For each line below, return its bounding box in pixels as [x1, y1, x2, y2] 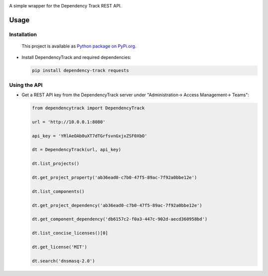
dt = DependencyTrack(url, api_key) [32, 147, 122, 152]
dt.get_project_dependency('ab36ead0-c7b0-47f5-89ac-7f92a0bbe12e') [32, 203, 202, 208]
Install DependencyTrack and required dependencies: [21, 55, 132, 61]
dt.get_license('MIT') [32, 244, 87, 250]
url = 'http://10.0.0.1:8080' [32, 119, 106, 125]
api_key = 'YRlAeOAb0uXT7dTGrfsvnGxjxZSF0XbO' [32, 133, 147, 138]
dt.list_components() [32, 189, 85, 194]
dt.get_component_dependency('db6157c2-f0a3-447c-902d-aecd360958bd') [32, 216, 208, 222]
